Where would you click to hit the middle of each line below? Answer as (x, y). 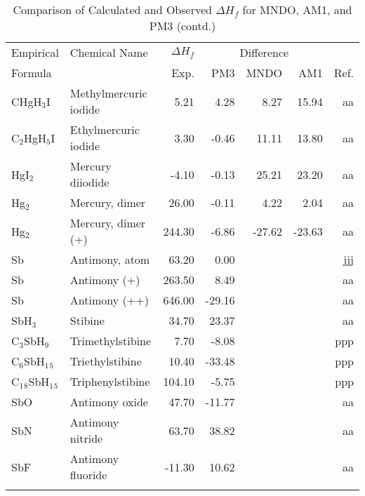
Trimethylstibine (111, 341)
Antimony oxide (109, 402)
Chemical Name (109, 52)
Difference (264, 52)
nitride (86, 438)
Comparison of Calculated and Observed (112, 9)
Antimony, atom (110, 259)
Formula (32, 73)
